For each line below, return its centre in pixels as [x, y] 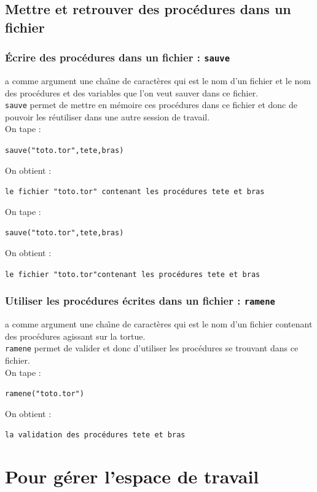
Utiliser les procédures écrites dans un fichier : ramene [140, 301]
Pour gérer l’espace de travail [132, 476]
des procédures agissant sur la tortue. [75, 336]
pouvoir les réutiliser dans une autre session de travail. [108, 116]
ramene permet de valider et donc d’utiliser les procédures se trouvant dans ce [152, 348]
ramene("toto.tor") [45, 394]
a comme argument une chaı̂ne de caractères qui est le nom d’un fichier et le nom [158, 80]
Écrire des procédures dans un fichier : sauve [118, 57]
